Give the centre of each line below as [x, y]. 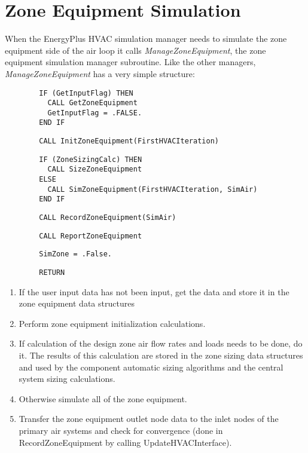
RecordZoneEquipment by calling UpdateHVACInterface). [125, 442]
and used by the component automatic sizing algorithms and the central [151, 367]
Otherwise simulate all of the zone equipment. [103, 398]
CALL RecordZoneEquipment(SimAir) [108, 218]
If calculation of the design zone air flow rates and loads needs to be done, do [161, 343]
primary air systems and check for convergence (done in [121, 431]
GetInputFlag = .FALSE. [95, 113]
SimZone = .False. [75, 254]
